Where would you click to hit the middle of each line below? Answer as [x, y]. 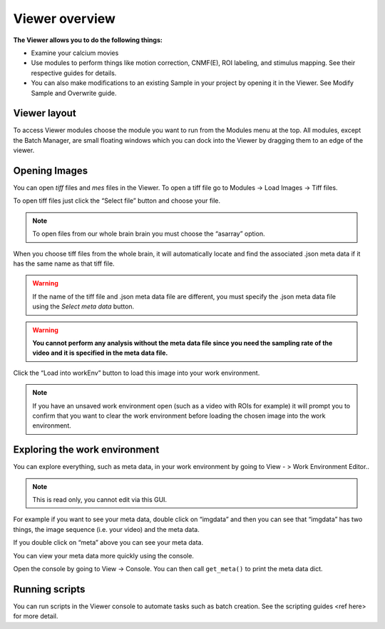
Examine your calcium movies [75, 53]
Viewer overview [64, 19]
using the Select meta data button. [83, 306]
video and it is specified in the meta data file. [100, 353]
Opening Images [51, 171]
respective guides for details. [74, 73]
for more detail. [36, 616]
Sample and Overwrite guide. [74, 93]
